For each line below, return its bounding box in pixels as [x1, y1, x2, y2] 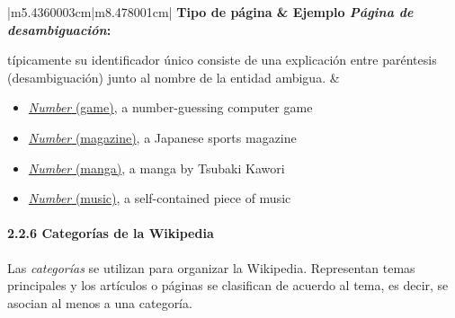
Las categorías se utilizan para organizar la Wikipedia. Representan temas [7, 258, 415, 277]
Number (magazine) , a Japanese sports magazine [28, 128, 297, 146]
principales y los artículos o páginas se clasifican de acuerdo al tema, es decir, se [7, 276, 449, 295]
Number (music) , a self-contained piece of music [28, 189, 291, 208]
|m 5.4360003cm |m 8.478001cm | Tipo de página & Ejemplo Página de [7, 3, 414, 21]
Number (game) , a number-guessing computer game [28, 98, 313, 117]
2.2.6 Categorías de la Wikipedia [7, 224, 214, 243]
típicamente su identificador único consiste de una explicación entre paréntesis [7, 50, 437, 69]
